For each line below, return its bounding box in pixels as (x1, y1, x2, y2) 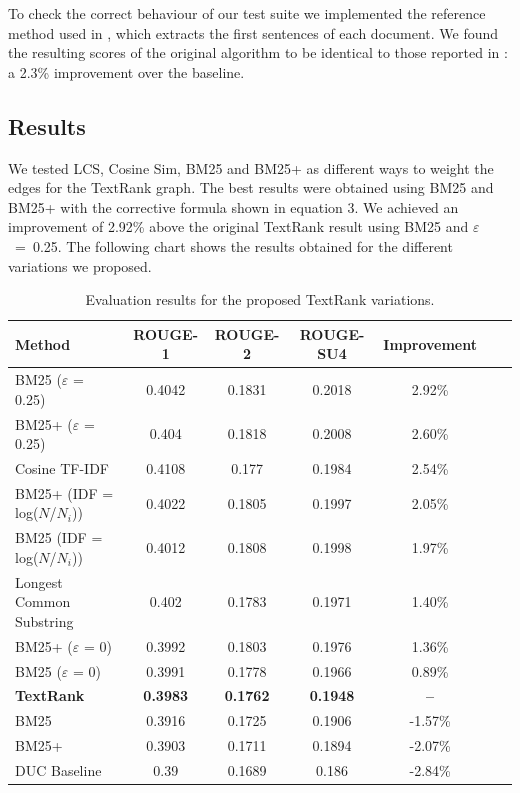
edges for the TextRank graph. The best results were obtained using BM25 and (8, 177, 494, 198)
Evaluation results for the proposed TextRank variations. (85, 289, 435, 310)
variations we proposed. (8, 255, 152, 276)
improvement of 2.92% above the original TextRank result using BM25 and (8, 216, 469, 237)
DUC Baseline (15, 760, 102, 781)
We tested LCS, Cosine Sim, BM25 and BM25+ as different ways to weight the (8, 157, 494, 178)
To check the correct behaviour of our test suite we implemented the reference (8, 3, 486, 23)
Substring (15, 610, 74, 631)
